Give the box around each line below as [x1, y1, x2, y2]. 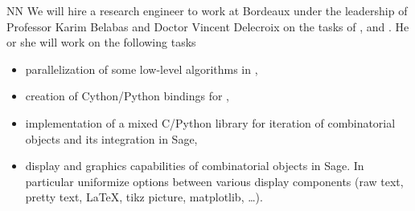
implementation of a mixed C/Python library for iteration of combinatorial [25, 114, 396, 131]
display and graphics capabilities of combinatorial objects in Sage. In [25, 157, 364, 174]
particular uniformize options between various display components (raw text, [25, 172, 404, 189]
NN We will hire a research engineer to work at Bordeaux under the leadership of [6, 2, 408, 18]
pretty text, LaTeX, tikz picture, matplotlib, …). [25, 189, 263, 205]
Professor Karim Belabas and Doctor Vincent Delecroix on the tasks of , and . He [6, 18, 409, 34]
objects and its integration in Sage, [25, 130, 198, 147]
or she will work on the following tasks [6, 34, 196, 51]
